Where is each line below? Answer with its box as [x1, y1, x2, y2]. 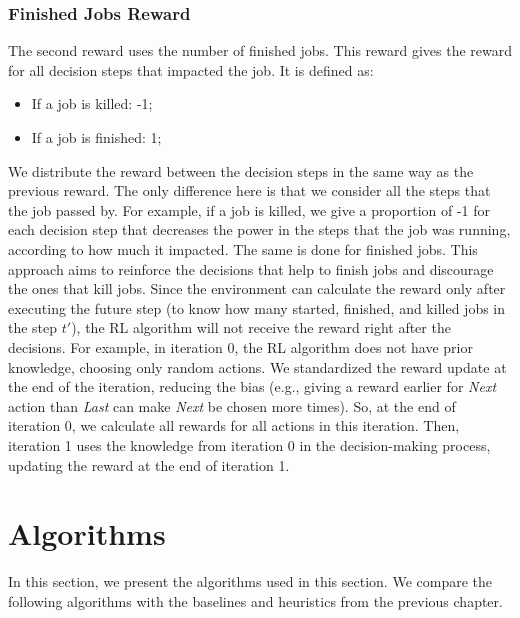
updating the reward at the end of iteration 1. [8, 454, 290, 475]
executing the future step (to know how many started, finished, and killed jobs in [8, 297, 506, 318]
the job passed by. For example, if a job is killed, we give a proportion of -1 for [8, 199, 491, 220]
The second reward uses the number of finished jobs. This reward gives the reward [8, 40, 512, 61]
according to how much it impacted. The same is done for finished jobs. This [8, 238, 478, 259]
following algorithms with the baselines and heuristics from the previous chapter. [8, 590, 503, 611]
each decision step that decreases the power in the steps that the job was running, [8, 219, 511, 240]
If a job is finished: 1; [31, 127, 162, 147]
